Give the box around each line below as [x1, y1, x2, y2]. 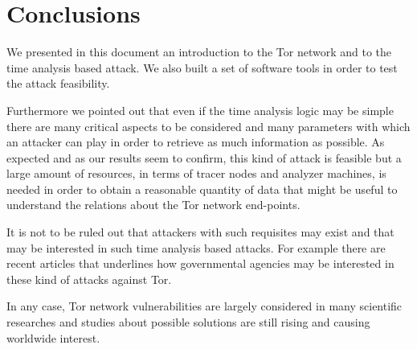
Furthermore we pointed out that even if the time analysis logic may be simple [6, 101, 394, 118]
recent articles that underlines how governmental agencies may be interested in [6, 255, 395, 272]
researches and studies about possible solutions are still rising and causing [6, 314, 370, 331]
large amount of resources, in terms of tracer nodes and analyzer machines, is [6, 165, 386, 182]
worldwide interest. [6, 329, 100, 346]
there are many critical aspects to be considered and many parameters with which [6, 117, 411, 134]
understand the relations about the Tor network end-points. [6, 196, 300, 213]
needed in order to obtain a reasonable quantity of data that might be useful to [6, 180, 398, 197]
